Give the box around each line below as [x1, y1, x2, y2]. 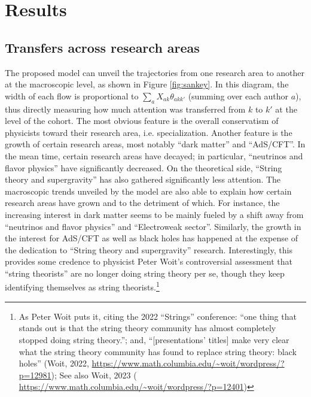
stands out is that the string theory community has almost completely [19, 322, 276, 334]
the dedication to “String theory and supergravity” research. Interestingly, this [5, 243, 292, 256]
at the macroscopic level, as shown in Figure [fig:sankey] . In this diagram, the [5, 78, 289, 90]
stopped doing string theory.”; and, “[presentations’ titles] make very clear [19, 333, 289, 346]
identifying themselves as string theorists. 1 [5, 279, 160, 293]
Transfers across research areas [5, 38, 200, 56]
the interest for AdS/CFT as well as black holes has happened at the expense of [5, 232, 298, 244]
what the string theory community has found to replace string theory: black [19, 345, 297, 357]
